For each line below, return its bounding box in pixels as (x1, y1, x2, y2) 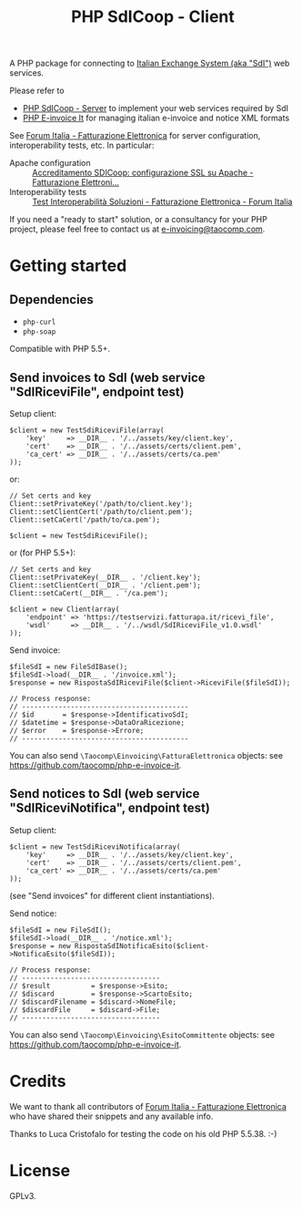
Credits (9, 1071, 66, 1091)
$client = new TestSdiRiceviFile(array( (9, 426, 166, 435)
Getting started (9, 255, 127, 276)
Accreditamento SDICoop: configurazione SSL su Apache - (32, 167, 254, 179)
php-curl (22, 317, 56, 327)
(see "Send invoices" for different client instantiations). (9, 890, 216, 901)
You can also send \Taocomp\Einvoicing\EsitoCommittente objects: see (9, 1028, 276, 1040)
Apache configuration (9, 158, 91, 169)
